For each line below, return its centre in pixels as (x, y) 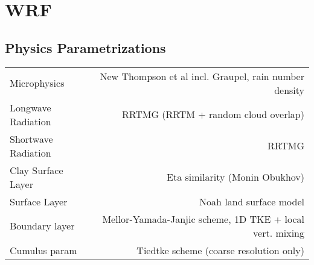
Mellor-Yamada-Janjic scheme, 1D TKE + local (203, 219)
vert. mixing (279, 232)
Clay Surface (37, 170)
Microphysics (37, 83)
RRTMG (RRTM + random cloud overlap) (213, 114)
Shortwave (31, 139)
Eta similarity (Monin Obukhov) (235, 177)
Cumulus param (43, 250)
